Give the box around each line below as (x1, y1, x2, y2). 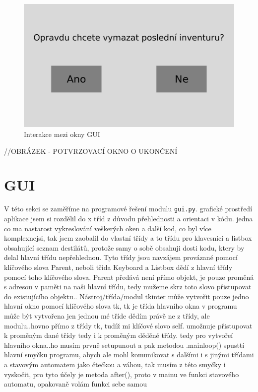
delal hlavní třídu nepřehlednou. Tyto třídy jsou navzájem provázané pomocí (4, 252, 238, 262)
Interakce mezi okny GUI (24, 129, 100, 139)
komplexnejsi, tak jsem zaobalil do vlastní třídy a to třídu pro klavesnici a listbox (4, 233, 252, 243)
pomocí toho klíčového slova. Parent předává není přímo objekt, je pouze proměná (4, 271, 254, 282)
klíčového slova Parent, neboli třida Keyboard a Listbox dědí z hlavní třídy (4, 261, 233, 272)
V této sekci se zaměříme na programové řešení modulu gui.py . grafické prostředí (4, 203, 253, 214)
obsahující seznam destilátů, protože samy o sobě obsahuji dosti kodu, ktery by (4, 242, 245, 253)
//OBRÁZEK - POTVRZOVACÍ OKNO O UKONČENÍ (4, 145, 178, 156)
